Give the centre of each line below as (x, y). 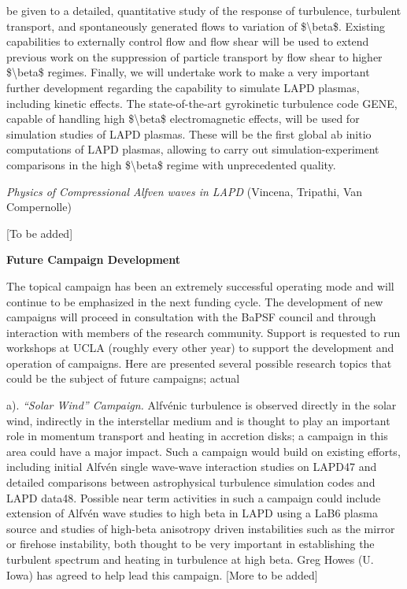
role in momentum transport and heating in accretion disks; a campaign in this (197, 436)
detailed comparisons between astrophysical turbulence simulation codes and (191, 482)
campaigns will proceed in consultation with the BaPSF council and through (191, 317)
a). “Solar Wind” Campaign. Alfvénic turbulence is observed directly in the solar (202, 405)
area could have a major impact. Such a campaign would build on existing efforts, (203, 451)
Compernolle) (39, 207)
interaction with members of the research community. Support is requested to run (203, 332)
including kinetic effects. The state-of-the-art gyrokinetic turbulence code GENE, (202, 103)
